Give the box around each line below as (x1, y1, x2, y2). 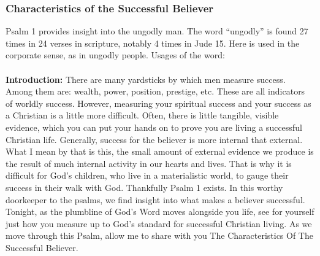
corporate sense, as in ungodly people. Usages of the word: (6, 48, 225, 61)
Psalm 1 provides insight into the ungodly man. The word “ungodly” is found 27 (6, 25, 308, 37)
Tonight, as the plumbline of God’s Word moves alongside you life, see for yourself (6, 205, 314, 218)
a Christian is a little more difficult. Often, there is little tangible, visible (6, 109, 279, 122)
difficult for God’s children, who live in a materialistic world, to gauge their (6, 169, 289, 182)
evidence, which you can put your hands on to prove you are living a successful (6, 120, 302, 133)
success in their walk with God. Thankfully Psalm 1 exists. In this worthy (6, 180, 283, 193)
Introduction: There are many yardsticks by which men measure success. (6, 72, 286, 85)
